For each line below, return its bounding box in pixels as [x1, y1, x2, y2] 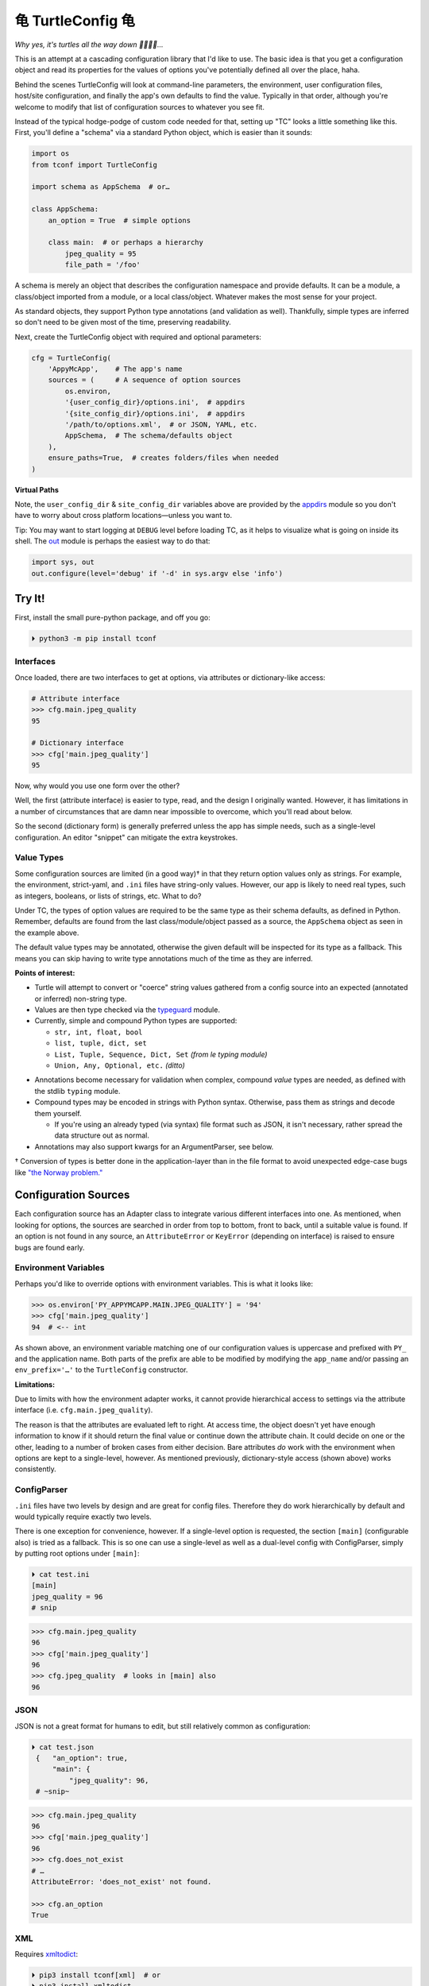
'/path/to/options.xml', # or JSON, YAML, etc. [64, 420, 258, 429]
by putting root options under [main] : [14, 1549, 140, 1559]
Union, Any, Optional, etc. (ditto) [54, 1061, 186, 1070]
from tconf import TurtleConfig [31, 160, 158, 169]
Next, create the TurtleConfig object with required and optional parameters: [14, 332, 262, 342]
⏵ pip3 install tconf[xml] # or [31, 1970, 161, 1980]
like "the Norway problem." [14, 1168, 103, 1177]
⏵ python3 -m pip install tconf [31, 634, 157, 643]
